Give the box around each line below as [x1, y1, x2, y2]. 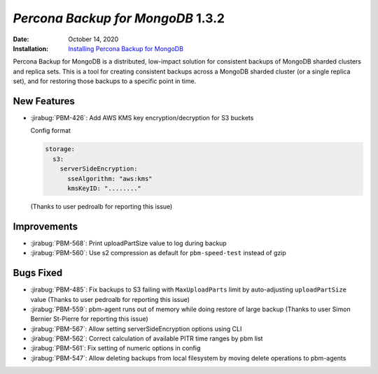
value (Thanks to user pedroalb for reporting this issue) [30, 295, 190, 303]
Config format [30, 127, 71, 135]
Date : [13, 35, 29, 43]
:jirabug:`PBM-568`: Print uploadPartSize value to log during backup [30, 238, 227, 247]
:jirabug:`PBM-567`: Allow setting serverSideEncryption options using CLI [30, 324, 242, 333]
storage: [45, 145, 76, 153]
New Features [13, 95, 75, 107]
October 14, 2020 [68, 35, 119, 43]
